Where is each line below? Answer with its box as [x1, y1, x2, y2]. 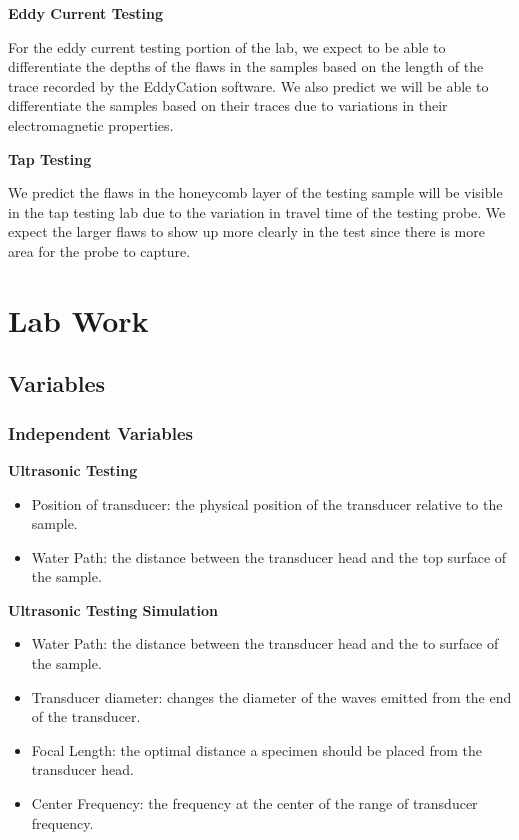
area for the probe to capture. [8, 240, 191, 261]
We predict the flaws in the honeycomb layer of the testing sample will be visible [8, 182, 503, 203]
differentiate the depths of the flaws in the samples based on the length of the [8, 56, 484, 77]
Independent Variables [8, 420, 193, 445]
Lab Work [8, 299, 149, 340]
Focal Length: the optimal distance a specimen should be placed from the [31, 739, 483, 760]
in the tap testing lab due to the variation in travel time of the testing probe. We [8, 201, 506, 222]
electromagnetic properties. [8, 114, 174, 135]
